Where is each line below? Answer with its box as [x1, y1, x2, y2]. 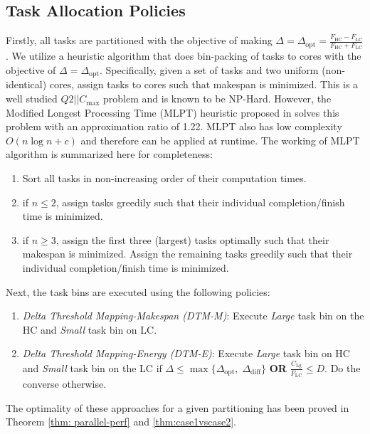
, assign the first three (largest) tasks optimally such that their [55, 232, 329, 247]
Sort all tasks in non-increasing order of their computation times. [22, 171, 307, 186]
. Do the [324, 360, 361, 375]
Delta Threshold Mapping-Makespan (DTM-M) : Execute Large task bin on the [22, 308, 364, 323]
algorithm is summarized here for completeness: [6, 147, 213, 162]
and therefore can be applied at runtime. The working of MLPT [80, 132, 360, 147]
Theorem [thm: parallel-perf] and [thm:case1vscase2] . [6, 414, 236, 429]
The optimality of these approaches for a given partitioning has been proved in [6, 400, 349, 415]
